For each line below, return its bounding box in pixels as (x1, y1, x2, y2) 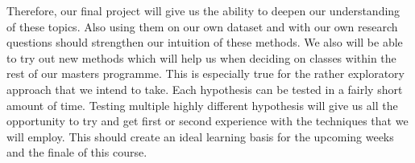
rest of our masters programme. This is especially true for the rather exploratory (6, 65, 405, 82)
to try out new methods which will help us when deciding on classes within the (6, 49, 396, 66)
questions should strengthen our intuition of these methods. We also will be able (6, 34, 403, 51)
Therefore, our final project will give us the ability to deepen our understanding (6, 2, 400, 18)
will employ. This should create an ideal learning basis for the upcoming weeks (6, 128, 394, 145)
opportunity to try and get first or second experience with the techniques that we (6, 112, 409, 129)
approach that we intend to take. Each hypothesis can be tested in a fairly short (6, 80, 403, 97)
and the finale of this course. (6, 144, 147, 161)
